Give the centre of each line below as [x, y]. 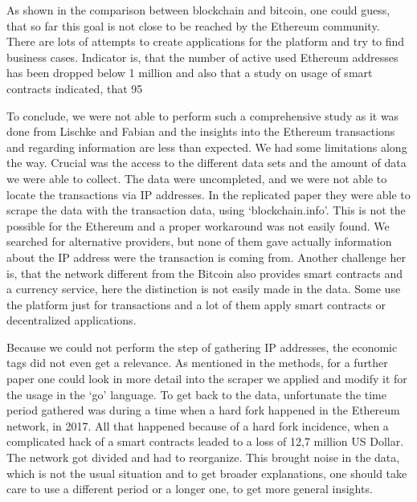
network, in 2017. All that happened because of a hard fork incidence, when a [198, 425]
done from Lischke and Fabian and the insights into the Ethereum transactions [201, 131]
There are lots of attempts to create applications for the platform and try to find [206, 41]
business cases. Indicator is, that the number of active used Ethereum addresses [202, 57]
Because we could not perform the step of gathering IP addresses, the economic [202, 347]
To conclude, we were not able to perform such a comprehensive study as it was [203, 115]
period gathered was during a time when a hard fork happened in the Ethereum [203, 410]
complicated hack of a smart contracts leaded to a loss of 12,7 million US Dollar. [205, 441]
